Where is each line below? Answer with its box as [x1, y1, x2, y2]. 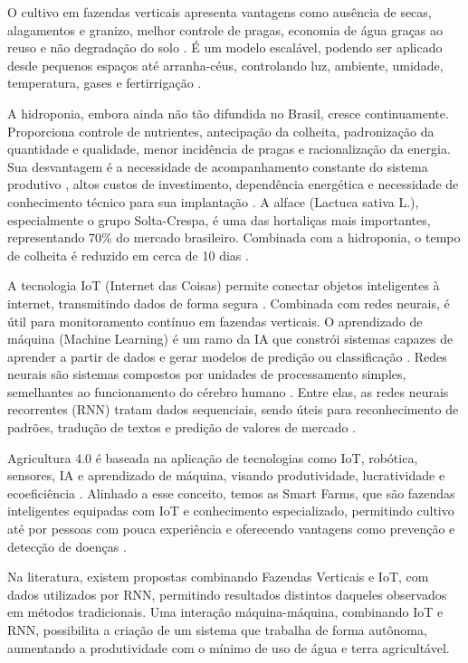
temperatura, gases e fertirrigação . [7, 73, 202, 92]
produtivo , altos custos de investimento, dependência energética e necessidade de [7, 175, 459, 194]
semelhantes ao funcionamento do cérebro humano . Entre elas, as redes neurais [7, 382, 449, 401]
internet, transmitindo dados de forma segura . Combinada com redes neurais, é [7, 293, 450, 312]
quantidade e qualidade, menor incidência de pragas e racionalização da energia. [7, 139, 451, 158]
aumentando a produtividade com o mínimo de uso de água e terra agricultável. [7, 638, 450, 657]
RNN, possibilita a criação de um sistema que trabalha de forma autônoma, [7, 620, 427, 639]
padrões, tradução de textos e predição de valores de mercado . [7, 418, 357, 437]
